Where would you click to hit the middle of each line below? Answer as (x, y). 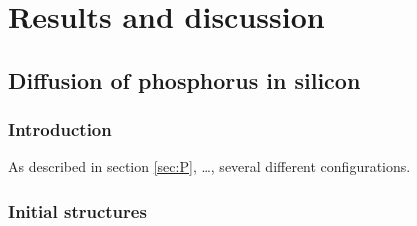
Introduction (60, 129)
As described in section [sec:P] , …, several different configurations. (209, 166)
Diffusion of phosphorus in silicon (184, 79)
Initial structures (77, 210)
